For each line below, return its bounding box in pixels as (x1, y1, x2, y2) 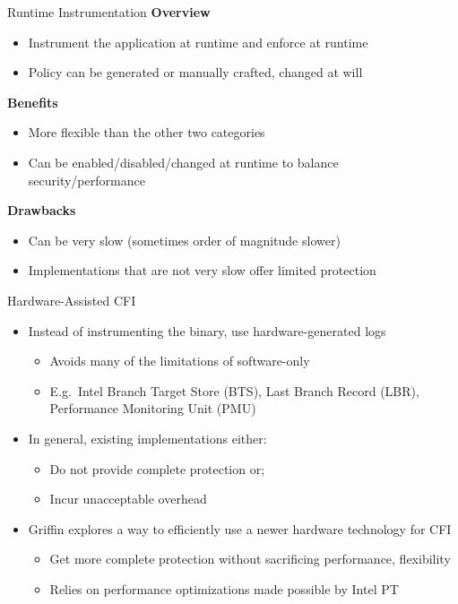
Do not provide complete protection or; (49, 459, 265, 478)
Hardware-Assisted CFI (7, 290, 136, 309)
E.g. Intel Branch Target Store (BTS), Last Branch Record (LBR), (49, 381, 419, 400)
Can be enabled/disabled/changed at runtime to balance (28, 152, 339, 171)
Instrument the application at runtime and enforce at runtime (28, 32, 368, 51)
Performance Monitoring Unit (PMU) (49, 399, 256, 418)
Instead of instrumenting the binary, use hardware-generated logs (28, 321, 386, 340)
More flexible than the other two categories (28, 123, 265, 142)
